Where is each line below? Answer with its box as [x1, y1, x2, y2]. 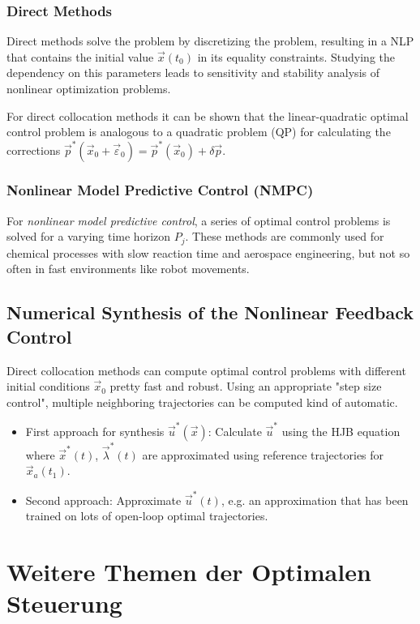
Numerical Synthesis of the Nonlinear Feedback [6, 300, 414, 325]
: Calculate [208, 423, 262, 440]
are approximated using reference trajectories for [142, 446, 384, 463]
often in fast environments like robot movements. [6, 260, 250, 277]
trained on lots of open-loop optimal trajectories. [25, 507, 268, 524]
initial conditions [6, 378, 90, 395]
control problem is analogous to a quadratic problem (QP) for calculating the [6, 123, 391, 140]
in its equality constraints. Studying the [197, 48, 396, 65]
